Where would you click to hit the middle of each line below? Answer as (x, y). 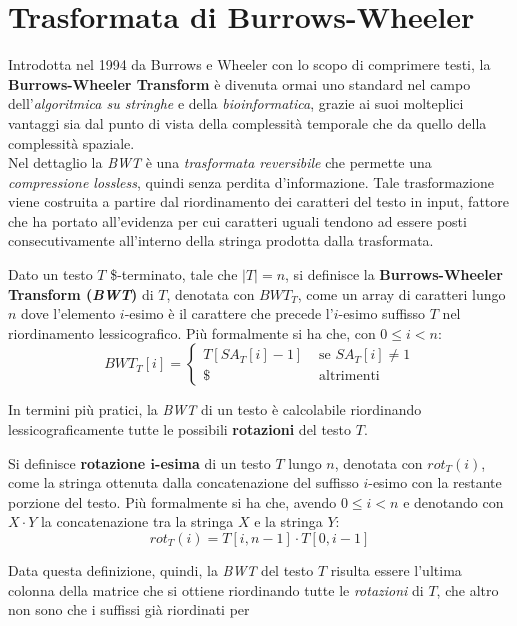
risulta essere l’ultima (396, 570)
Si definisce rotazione (77, 462)
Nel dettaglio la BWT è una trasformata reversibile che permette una (220, 162)
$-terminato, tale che (174, 274)
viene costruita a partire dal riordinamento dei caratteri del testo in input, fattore (259, 201)
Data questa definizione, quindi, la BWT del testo (161, 570)
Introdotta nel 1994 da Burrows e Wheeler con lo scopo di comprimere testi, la (249, 64)
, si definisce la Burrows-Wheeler (394, 274)
